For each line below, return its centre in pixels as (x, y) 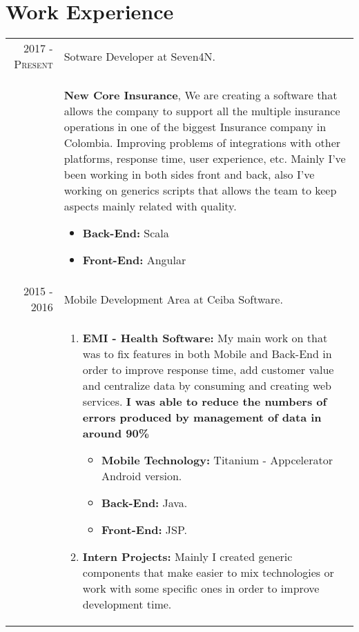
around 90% (116, 433)
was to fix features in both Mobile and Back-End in (207, 354)
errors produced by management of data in (202, 417)
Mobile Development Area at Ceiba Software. (173, 299)
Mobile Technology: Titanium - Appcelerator (217, 460)
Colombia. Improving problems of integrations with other (202, 143)
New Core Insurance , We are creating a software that (201, 95)
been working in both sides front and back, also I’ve (189, 175)
